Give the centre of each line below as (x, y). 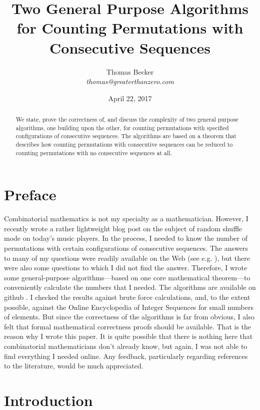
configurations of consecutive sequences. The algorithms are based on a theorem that (126, 136)
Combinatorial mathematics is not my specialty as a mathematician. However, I (126, 219)
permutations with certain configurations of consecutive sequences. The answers (126, 248)
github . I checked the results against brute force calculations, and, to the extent (127, 297)
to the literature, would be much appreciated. (74, 366)
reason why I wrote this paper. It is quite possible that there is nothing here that (128, 336)
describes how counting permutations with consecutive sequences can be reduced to (124, 144)
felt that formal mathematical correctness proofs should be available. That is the (128, 326)
